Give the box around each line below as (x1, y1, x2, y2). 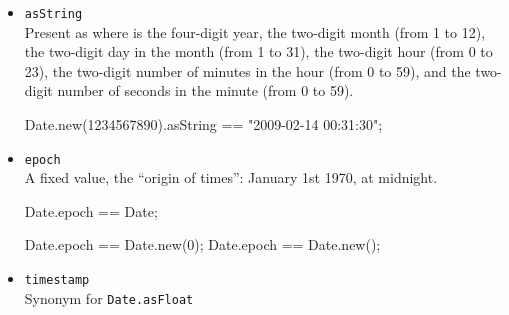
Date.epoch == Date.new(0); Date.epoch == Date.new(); (24, 234, 381, 255)
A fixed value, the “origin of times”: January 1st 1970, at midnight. (24, 167, 438, 188)
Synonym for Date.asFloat (24, 287, 194, 308)
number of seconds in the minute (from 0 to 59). (57, 80, 354, 101)
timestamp (24, 273, 90, 288)
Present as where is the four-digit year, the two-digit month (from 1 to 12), (24, 21, 486, 42)
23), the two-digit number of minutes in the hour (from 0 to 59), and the (24, 60, 471, 81)
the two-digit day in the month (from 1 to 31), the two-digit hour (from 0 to (24, 41, 493, 62)
